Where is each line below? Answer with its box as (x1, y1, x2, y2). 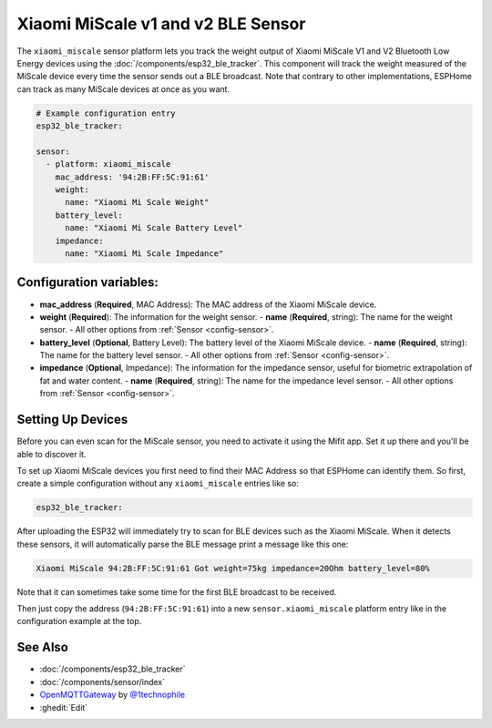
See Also (16, 640, 68, 655)
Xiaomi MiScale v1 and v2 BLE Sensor (16, 14, 306, 34)
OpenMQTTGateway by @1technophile (39, 689, 186, 701)
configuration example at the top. (16, 616, 142, 627)
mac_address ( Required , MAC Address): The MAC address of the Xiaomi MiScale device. (39, 299, 377, 310)
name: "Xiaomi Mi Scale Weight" (65, 197, 210, 208)
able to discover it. (16, 448, 87, 459)
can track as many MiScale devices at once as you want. (16, 83, 231, 95)
